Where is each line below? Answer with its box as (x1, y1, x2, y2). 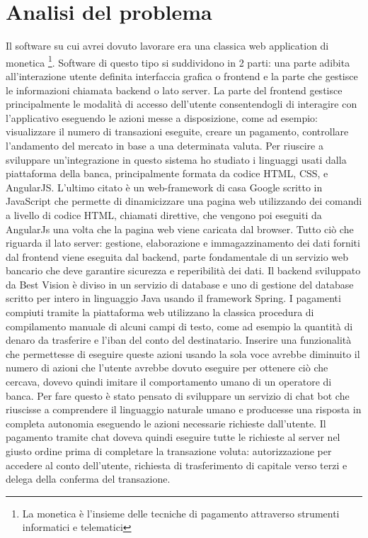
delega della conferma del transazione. (6, 471, 171, 486)
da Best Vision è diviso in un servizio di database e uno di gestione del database (6, 276, 354, 291)
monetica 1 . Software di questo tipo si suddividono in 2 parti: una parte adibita (6, 52, 350, 69)
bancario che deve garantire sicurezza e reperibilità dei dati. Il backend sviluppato (6, 263, 361, 278)
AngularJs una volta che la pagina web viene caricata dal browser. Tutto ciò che (6, 221, 354, 236)
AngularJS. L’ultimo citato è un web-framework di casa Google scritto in (6, 179, 323, 194)
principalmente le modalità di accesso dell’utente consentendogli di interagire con (6, 96, 357, 111)
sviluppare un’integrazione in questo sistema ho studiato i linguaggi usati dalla (6, 152, 347, 167)
